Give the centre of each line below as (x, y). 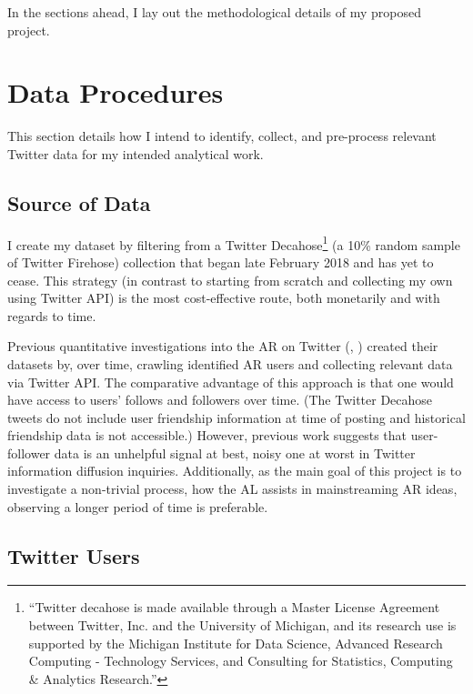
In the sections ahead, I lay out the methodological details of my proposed (214, 12)
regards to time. (52, 315)
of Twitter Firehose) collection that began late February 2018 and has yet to (221, 262)
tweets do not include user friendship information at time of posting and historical (236, 417)
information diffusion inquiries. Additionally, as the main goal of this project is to (235, 471)
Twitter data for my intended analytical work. (136, 153)
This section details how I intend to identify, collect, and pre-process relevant (222, 136)
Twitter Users (74, 555)
